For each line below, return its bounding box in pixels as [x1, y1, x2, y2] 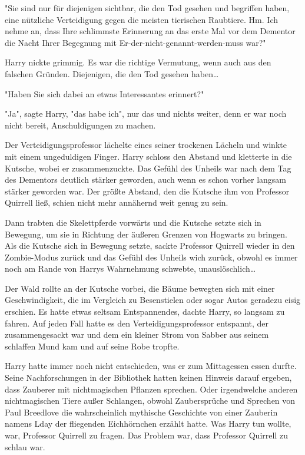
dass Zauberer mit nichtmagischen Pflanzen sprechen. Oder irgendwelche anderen [5, 383, 298, 395]
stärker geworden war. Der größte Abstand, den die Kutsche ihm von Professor [5, 184, 290, 197]
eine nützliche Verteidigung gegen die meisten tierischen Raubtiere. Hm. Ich [5, 13, 278, 25]
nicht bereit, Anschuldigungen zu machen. [5, 118, 156, 131]
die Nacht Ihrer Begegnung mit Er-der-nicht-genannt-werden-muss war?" [5, 36, 266, 48]
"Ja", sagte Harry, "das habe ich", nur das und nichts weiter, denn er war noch [5, 107, 287, 120]
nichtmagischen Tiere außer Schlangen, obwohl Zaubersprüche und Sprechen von [5, 394, 296, 407]
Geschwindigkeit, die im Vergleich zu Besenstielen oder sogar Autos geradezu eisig [5, 294, 301, 306]
